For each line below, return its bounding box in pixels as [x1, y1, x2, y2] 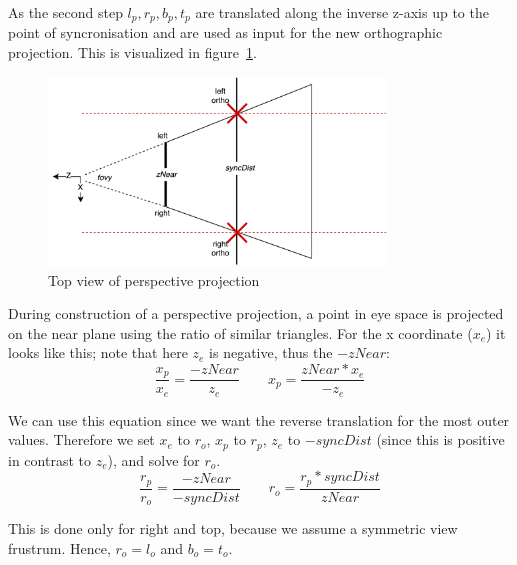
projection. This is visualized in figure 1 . [8, 42, 257, 63]
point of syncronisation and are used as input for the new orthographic [8, 22, 443, 43]
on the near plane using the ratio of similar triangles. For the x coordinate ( [8, 322, 473, 343]
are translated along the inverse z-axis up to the [195, 2, 489, 22]
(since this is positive [376, 429, 505, 450]
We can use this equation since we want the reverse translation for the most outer [8, 409, 510, 430]
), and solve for [107, 449, 200, 470]
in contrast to [8, 449, 91, 470]
